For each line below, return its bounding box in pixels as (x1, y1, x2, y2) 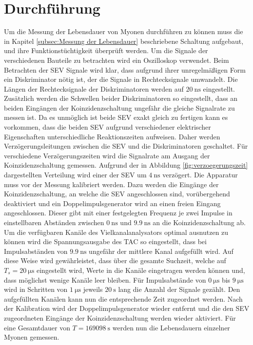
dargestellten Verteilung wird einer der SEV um (4, 170, 147, 180)
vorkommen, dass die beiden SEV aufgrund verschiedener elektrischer (4, 122, 211, 132)
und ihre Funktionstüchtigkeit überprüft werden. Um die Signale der (4, 45, 208, 56)
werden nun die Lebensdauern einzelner (112, 322, 230, 332)
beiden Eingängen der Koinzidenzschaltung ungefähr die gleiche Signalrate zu (4, 102, 235, 113)
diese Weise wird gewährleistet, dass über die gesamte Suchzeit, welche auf (4, 255, 226, 266)
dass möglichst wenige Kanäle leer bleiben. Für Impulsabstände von (4, 274, 206, 285)
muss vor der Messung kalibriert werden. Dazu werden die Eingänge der (4, 179, 219, 189)
